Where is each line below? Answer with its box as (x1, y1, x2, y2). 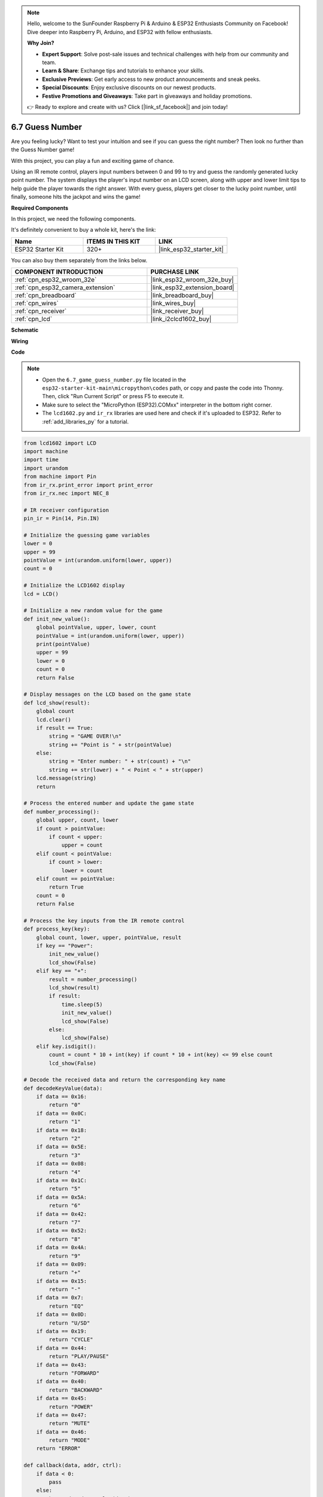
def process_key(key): (23, 926, 90, 932)
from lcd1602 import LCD (23, 440, 97, 446)
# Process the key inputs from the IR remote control (23, 917, 185, 924)
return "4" (48, 1168, 81, 1175)
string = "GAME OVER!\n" (48, 733, 122, 740)
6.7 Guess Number (11, 122, 83, 132)
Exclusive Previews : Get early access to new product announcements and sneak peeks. (42, 75, 261, 83)
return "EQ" (48, 1302, 84, 1310)
